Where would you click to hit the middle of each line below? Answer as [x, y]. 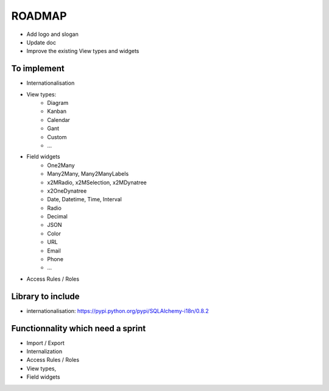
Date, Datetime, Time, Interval [84, 199]
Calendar [58, 120]
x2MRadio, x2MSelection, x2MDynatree [97, 182]
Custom [57, 137]
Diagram [58, 103]
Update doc [41, 42]
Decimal [58, 217]
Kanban [57, 111]
